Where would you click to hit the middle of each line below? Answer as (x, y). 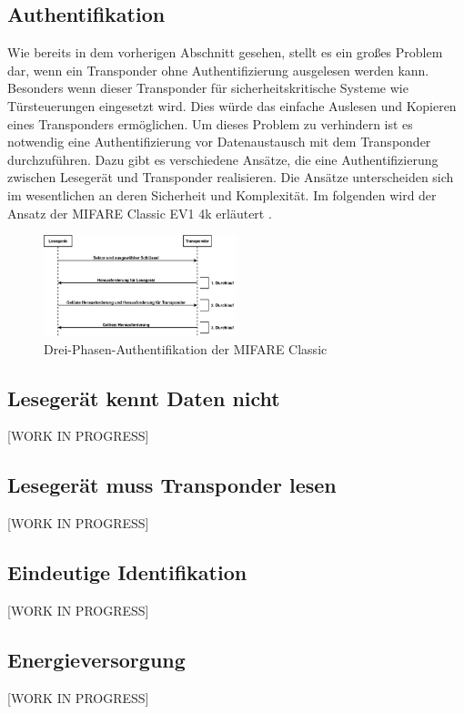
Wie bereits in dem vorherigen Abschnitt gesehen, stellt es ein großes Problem (225, 52)
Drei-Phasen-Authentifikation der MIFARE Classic (186, 348)
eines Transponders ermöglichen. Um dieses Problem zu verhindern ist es (210, 123)
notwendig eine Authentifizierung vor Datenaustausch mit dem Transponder (219, 142)
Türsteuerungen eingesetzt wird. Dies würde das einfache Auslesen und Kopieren (232, 105)
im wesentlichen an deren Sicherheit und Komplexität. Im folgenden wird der (222, 194)
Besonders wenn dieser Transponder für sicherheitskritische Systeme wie (208, 88)
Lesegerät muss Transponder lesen (172, 485)
